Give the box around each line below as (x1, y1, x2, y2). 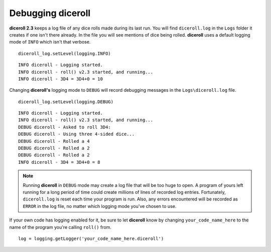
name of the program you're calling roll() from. (9, 224, 111, 230)
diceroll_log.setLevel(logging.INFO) (18, 51, 111, 56)
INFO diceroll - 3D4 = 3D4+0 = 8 (18, 159, 100, 165)
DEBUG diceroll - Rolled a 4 (18, 138, 90, 144)
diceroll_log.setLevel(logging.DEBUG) (18, 99, 114, 105)
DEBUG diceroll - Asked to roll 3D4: (18, 124, 111, 130)
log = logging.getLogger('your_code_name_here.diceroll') (18, 235, 164, 241)
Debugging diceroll (9, 8, 91, 19)
